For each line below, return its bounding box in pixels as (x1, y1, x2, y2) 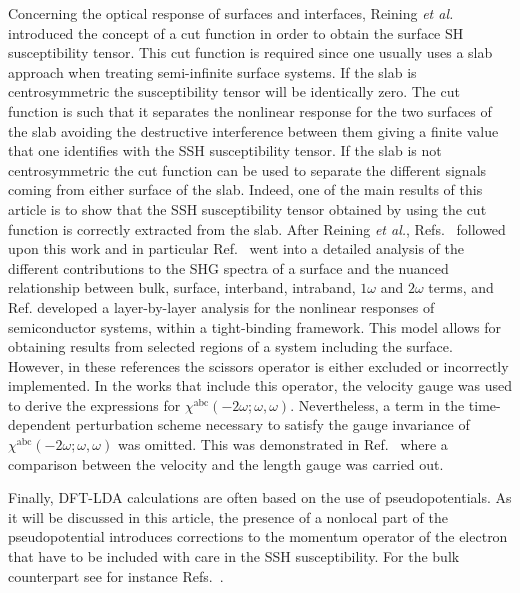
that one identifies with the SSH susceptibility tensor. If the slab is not (8, 140, 442, 161)
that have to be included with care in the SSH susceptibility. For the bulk (8, 546, 460, 567)
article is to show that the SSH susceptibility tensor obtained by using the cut (8, 198, 487, 219)
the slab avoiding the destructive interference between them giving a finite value (8, 120, 499, 141)
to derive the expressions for (8, 394, 181, 415)
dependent (8, 414, 72, 435)
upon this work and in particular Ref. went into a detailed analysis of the (8, 238, 464, 259)
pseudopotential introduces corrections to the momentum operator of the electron (8, 526, 508, 547)
